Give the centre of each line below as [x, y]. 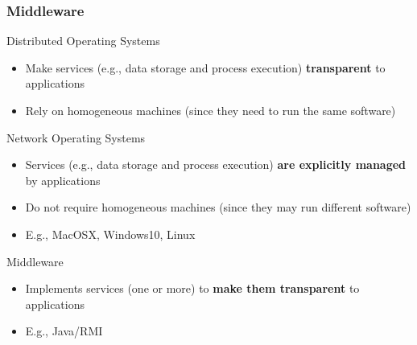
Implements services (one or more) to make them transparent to [192, 288]
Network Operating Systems [76, 137]
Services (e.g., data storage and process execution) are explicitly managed [216, 164]
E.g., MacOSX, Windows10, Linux [110, 234]
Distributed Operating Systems [83, 41]
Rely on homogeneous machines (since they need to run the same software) [211, 110]
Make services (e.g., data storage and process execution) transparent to [205, 67]
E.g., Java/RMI [64, 331]
